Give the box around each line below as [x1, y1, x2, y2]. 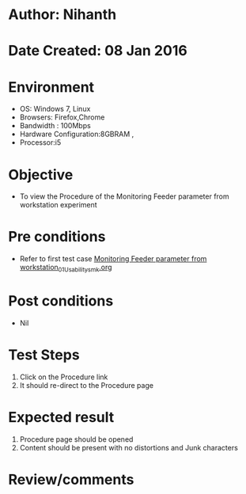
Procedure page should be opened [19, 434, 134, 444]
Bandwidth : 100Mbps [19, 121, 91, 131]
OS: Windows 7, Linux [19, 104, 91, 114]
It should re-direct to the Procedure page [19, 380, 154, 389]
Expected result [8, 408, 115, 427]
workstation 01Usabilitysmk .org [19, 263, 112, 274]
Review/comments [8, 470, 134, 488]
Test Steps [8, 346, 81, 364]
